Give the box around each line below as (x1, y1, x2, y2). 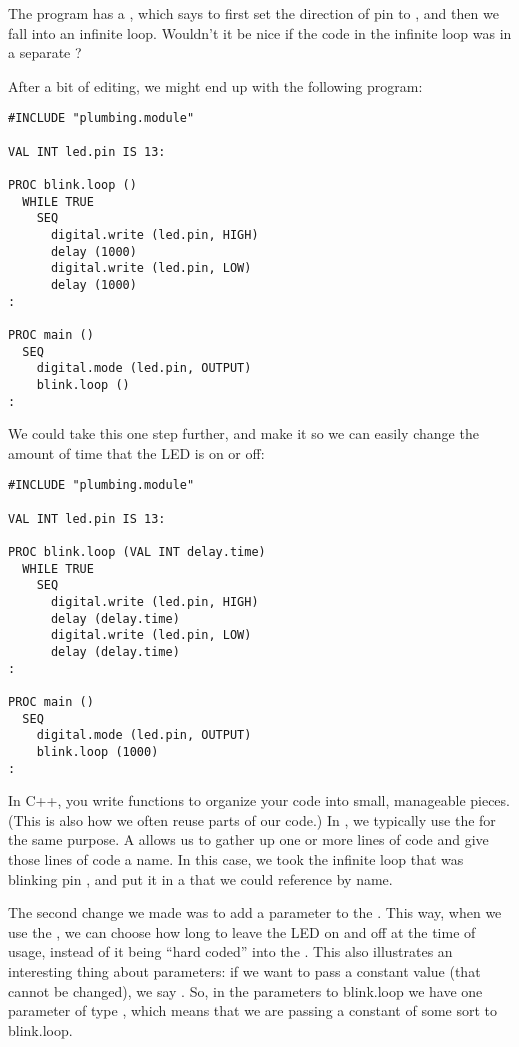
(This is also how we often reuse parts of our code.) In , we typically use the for (8, 809, 496, 830)
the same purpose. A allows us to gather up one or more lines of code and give (8, 829, 489, 850)
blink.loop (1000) (36, 744, 159, 759)
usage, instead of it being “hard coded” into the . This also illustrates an (8, 941, 453, 962)
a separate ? (8, 42, 82, 63)
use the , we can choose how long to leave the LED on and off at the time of (8, 921, 476, 942)
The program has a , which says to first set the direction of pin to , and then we (8, 3, 499, 23)
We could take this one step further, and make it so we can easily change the (8, 423, 479, 444)
